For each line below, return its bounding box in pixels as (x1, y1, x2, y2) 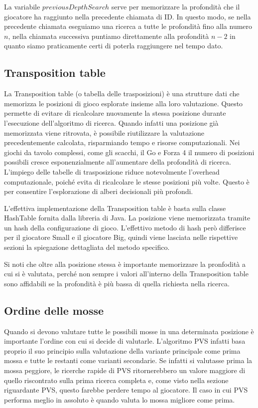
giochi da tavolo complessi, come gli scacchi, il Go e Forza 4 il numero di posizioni (4, 147, 255, 157)
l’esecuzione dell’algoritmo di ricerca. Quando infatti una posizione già (4, 117, 219, 128)
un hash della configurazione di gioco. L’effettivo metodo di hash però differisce (4, 222, 246, 232)
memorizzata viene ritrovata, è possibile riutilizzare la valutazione (4, 127, 205, 138)
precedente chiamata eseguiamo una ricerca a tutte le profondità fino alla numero (4, 21, 253, 31)
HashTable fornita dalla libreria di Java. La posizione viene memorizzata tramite (4, 212, 251, 223)
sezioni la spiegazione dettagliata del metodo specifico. (4, 242, 170, 252)
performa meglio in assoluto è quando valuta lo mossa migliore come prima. (4, 394, 235, 405)
